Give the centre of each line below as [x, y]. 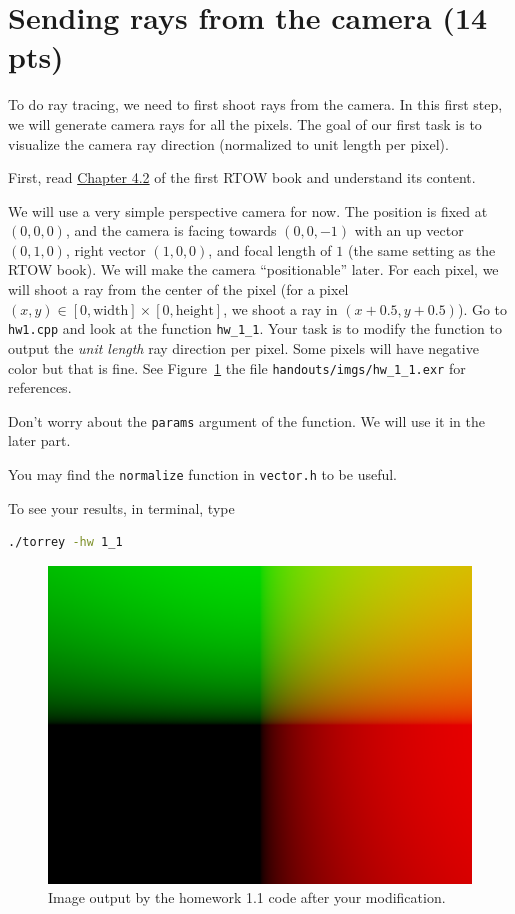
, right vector [105, 249]
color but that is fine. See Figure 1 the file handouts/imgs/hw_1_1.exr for [237, 367]
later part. [39, 440]
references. [40, 387]
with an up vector [409, 230]
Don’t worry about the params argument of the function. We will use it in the [246, 420]
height [194, 310]
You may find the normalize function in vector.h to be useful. [203, 474]
